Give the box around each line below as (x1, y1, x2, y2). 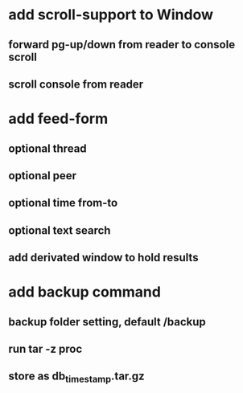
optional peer (8, 169, 77, 182)
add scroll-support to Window (8, 6, 214, 24)
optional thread (8, 141, 87, 155)
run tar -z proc (8, 342, 83, 356)
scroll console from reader (8, 77, 144, 91)
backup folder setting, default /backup (8, 315, 207, 329)
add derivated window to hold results (8, 251, 199, 264)
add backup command (8, 283, 161, 301)
